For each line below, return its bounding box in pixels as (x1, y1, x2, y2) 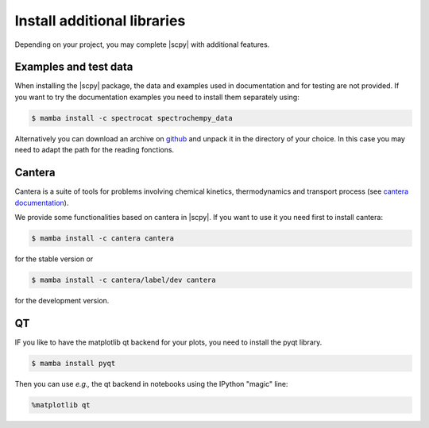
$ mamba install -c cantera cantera (31, 233, 175, 242)
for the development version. (14, 295, 110, 305)
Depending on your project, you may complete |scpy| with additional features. (14, 40, 270, 49)
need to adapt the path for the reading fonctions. (14, 145, 175, 155)
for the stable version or (14, 254, 94, 264)
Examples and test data (14, 60, 133, 74)
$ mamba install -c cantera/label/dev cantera (31, 275, 216, 284)
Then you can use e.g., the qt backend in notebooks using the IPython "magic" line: (14, 379, 288, 388)
